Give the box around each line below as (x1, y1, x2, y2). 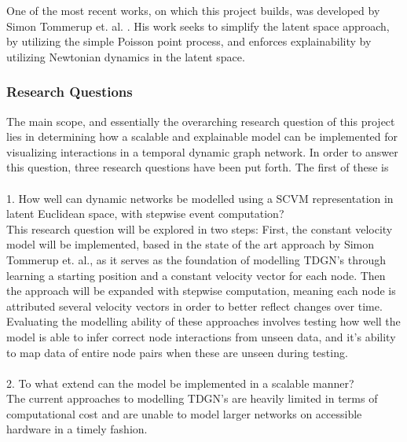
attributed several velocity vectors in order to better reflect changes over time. (6, 297, 383, 314)
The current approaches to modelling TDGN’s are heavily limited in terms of (6, 390, 378, 407)
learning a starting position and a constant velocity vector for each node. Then (6, 267, 386, 283)
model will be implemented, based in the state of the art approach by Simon (6, 236, 375, 252)
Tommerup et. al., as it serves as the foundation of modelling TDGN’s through (6, 251, 387, 267)
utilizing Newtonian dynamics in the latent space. (6, 48, 245, 64)
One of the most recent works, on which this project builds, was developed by (6, 2, 380, 18)
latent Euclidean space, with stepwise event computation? (6, 205, 284, 222)
